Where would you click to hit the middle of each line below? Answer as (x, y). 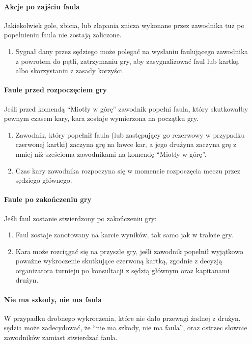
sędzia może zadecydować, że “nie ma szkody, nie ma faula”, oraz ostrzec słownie (126, 328)
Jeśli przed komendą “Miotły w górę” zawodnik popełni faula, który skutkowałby (126, 108)
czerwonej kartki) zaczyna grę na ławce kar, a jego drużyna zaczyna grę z (126, 144)
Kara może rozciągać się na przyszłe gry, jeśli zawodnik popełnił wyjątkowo (129, 251)
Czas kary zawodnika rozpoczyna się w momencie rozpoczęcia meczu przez (128, 170)
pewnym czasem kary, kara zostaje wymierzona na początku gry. (101, 118)
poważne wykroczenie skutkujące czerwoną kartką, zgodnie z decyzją (119, 261)
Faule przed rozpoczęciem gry (56, 90)
